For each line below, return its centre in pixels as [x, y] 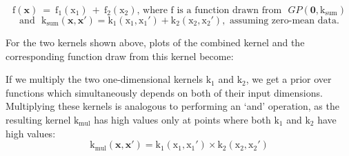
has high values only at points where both [182, 119]
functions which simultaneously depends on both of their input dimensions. [164, 92]
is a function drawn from [229, 10]
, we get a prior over [289, 79]
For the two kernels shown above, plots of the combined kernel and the [155, 42]
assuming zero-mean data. [285, 21]
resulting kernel [38, 119]
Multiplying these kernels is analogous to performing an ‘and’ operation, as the [172, 106]
